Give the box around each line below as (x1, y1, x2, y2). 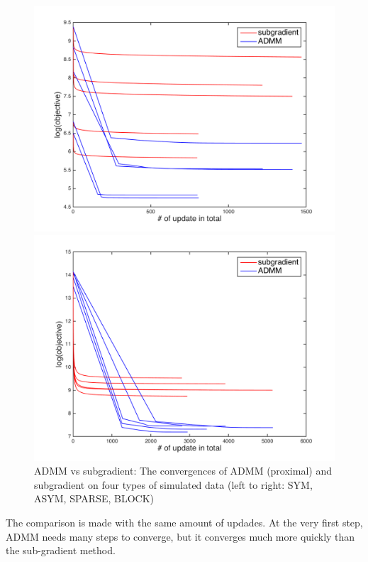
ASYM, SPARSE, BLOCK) (34, 491, 155, 506)
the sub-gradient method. (6, 543, 116, 558)
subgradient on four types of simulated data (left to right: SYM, (34, 477, 313, 492)
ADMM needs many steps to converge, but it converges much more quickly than (6, 529, 355, 544)
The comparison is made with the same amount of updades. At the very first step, (6, 514, 363, 529)
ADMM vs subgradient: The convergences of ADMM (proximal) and (34, 463, 332, 478)
